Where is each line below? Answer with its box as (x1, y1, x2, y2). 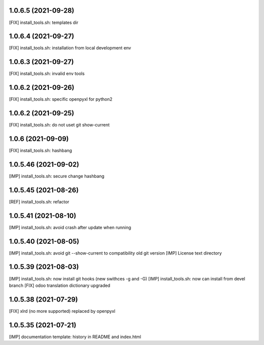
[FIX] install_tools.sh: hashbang (9, 148, 72, 153)
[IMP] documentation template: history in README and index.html (9, 334, 141, 340)
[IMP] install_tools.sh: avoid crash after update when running (9, 224, 132, 230)
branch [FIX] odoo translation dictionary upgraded (9, 282, 110, 288)
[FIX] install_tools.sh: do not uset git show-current (9, 122, 110, 128)
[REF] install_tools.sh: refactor (9, 198, 69, 205)
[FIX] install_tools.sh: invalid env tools (9, 71, 85, 77)
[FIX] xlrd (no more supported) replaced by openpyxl (9, 308, 116, 314)
